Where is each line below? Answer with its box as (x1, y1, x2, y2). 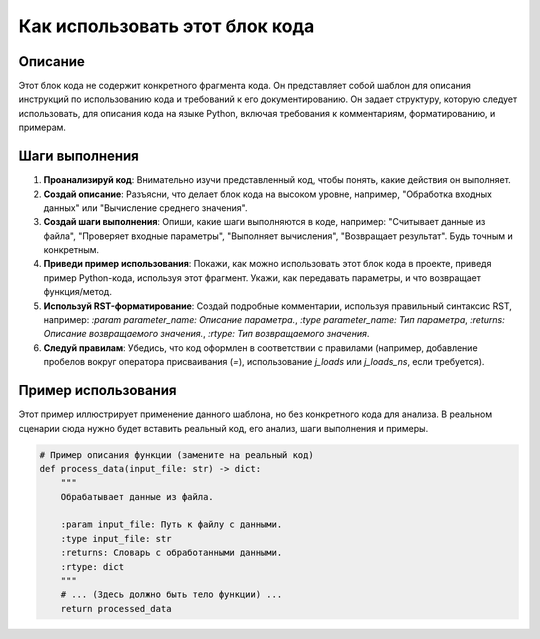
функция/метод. (43, 286, 112, 298)
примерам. (18, 121, 67, 134)
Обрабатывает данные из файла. (60, 491, 214, 502)
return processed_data (60, 603, 172, 614)
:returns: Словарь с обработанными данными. (60, 547, 283, 559)
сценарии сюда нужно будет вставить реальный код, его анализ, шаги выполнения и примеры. (18, 422, 429, 434)
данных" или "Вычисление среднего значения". (43, 201, 248, 214)
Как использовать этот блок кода (18, 15, 315, 37)
